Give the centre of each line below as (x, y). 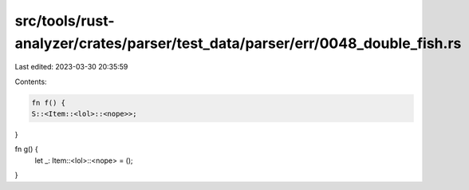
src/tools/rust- (65, 21)
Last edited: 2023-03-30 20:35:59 (71, 67)
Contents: (31, 81)
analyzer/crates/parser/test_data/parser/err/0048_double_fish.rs (238, 43)
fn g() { (27, 149)
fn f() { (49, 103)
